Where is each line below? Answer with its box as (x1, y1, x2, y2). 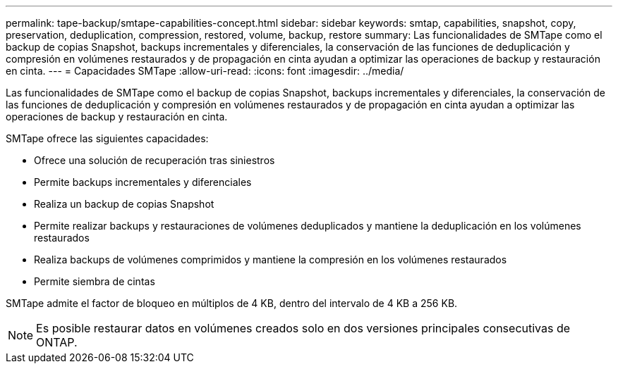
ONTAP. (36, 335, 78, 349)
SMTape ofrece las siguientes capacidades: (6, 132, 209, 144)
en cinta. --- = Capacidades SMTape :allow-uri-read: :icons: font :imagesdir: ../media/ (6, 65, 404, 77)
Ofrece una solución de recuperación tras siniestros (34, 154, 275, 166)
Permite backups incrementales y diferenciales (34, 176, 252, 188)
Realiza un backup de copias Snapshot (34, 198, 214, 210)
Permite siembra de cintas (34, 275, 155, 287)
